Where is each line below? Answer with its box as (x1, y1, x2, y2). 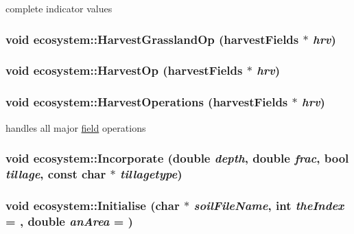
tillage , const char (5, 165, 106, 182)
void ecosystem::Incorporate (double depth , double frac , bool (5, 150, 349, 167)
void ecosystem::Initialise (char (5, 196, 180, 213)
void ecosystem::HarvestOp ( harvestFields (5, 62, 243, 79)
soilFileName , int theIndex (193, 196, 344, 213)
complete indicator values (5, 1, 113, 15)
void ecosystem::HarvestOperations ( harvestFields (5, 93, 288, 110)
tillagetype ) (119, 165, 182, 182)
